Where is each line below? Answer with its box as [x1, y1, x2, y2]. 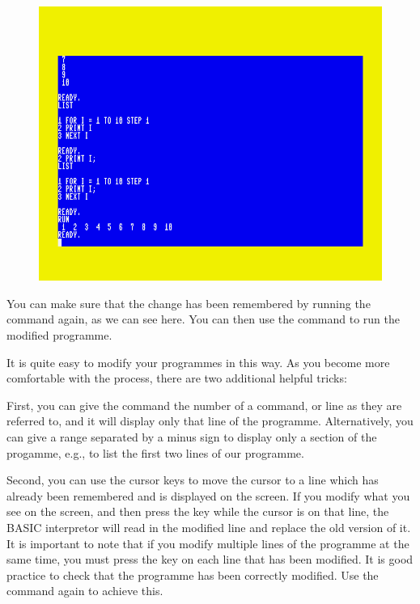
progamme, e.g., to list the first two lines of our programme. [6, 444, 304, 461]
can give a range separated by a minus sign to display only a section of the [6, 428, 377, 445]
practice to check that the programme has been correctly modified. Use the [6, 566, 379, 583]
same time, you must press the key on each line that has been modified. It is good [6, 551, 414, 568]
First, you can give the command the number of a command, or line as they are [6, 396, 402, 413]
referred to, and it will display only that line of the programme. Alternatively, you [6, 412, 414, 429]
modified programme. [6, 326, 112, 343]
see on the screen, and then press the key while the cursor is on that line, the [6, 503, 389, 520]
